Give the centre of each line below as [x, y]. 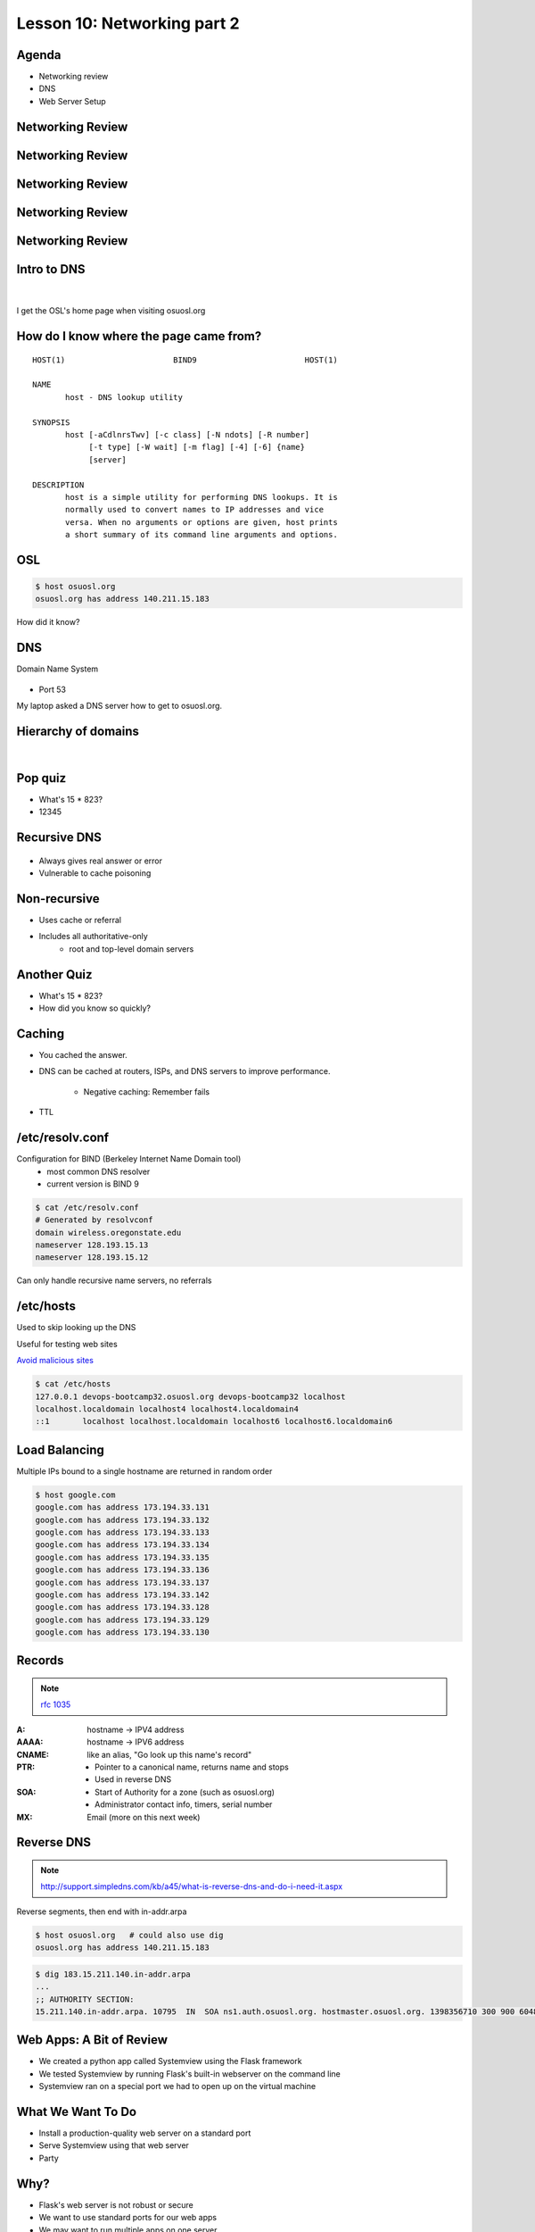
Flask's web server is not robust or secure [116, 2204]
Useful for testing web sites [67, 1344]
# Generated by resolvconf [94, 1220]
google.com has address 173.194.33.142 [122, 1595]
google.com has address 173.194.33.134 [122, 1545]
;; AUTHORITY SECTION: [85, 1999]
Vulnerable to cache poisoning [95, 873]
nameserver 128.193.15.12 [92, 1258]
